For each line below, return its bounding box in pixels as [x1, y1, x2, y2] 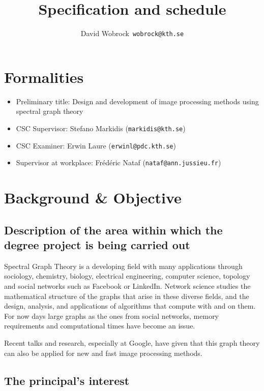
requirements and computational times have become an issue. [4, 320, 195, 331]
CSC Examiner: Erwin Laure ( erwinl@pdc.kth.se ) [16, 140, 176, 151]
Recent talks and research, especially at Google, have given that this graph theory [4, 338, 260, 348]
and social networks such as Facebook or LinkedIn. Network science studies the [4, 281, 251, 291]
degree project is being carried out [4, 237, 190, 253]
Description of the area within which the [4, 222, 223, 237]
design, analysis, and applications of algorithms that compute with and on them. [4, 300, 256, 311]
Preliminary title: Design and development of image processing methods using [16, 96, 259, 106]
